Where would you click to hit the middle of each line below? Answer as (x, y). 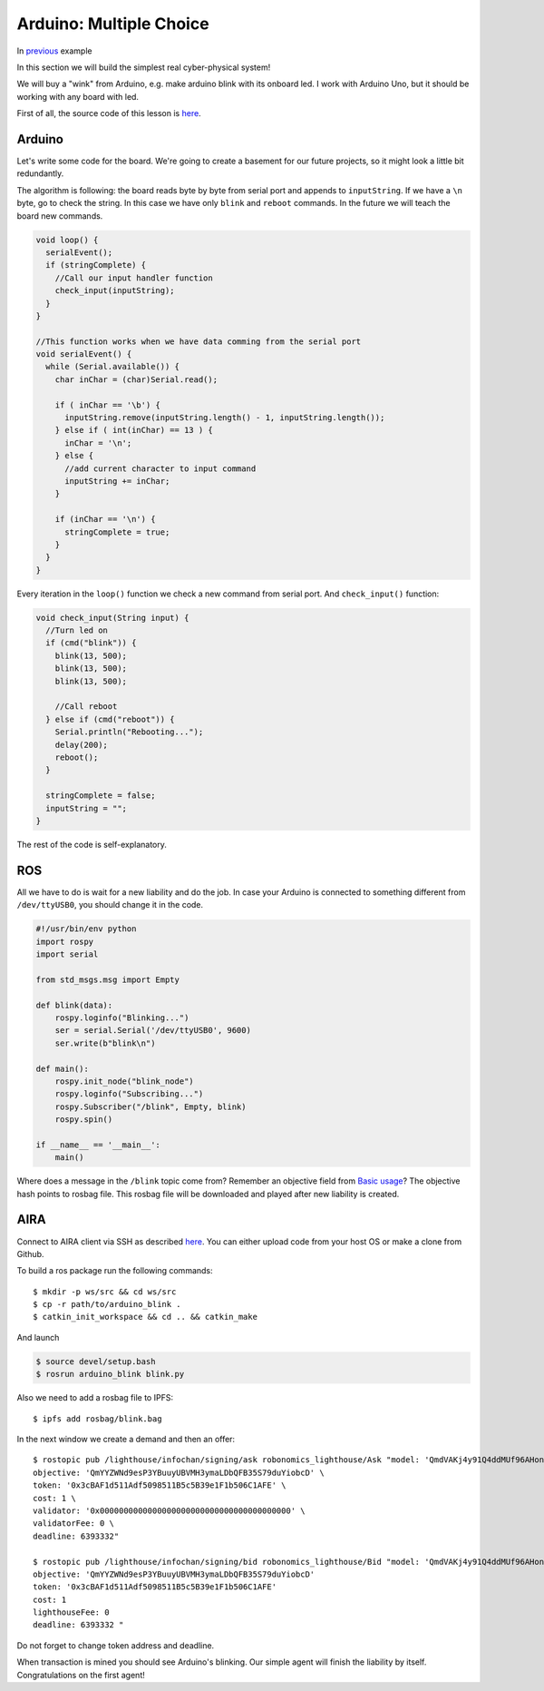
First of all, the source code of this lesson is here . (109, 113)
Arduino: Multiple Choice (113, 24)
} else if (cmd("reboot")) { (111, 719)
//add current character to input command (160, 468)
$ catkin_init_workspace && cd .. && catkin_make (146, 1317)
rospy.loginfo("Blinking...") (122, 1018)
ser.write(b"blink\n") (105, 1043)
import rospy (65, 941)
